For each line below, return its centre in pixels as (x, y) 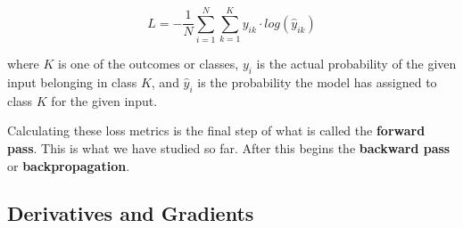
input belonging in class (72, 81)
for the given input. (104, 100)
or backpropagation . (69, 165)
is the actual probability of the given (356, 64)
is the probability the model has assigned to (317, 81)
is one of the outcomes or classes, (149, 64)
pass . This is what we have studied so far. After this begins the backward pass (229, 147)
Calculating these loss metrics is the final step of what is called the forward (216, 130)
